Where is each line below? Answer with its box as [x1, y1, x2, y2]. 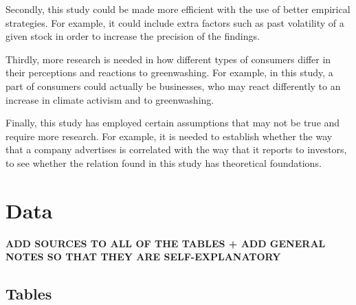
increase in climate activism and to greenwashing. [5, 92, 214, 106]
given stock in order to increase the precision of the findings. [5, 29, 260, 43]
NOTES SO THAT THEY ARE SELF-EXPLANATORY [5, 249, 281, 264]
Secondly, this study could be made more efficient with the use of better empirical [5, 2, 351, 16]
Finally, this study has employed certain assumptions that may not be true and [5, 115, 340, 130]
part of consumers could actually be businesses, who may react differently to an [5, 78, 341, 93]
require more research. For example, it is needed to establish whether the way [5, 128, 333, 143]
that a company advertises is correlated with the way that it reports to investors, [5, 142, 347, 157]
